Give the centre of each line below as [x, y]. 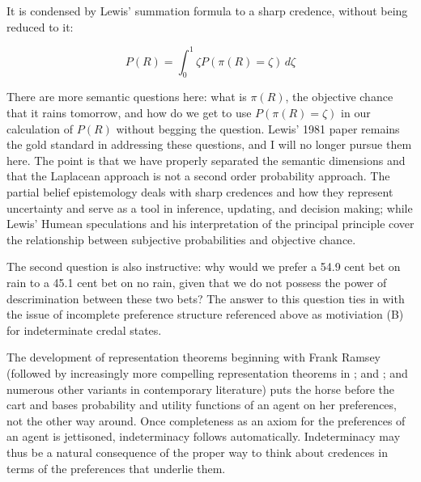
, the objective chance [339, 97]
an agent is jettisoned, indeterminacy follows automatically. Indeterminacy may [204, 436]
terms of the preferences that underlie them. [116, 468]
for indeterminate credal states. [84, 330]
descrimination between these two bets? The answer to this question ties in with [206, 298]
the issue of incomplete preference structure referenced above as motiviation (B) [205, 314]
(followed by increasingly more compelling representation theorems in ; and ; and [207, 372]
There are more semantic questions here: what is [127, 97]
